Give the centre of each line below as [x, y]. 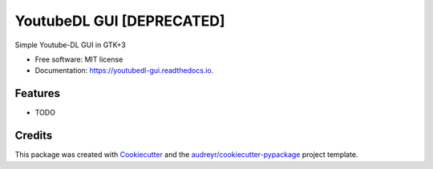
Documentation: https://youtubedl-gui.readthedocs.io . [124, 70]
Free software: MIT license [79, 59]
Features [37, 93]
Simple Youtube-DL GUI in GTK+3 [70, 45]
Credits [34, 136]
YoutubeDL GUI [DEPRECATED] [120, 21]
